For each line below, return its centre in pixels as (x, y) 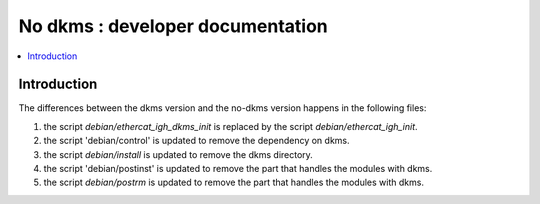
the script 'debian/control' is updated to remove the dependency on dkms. (196, 141)
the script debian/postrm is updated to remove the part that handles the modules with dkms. (234, 182)
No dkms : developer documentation (173, 26)
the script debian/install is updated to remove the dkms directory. (178, 154)
